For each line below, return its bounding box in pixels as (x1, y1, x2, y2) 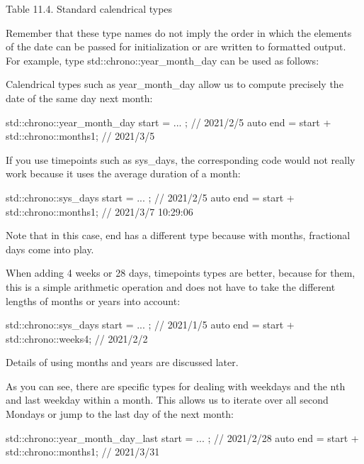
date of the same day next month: (6, 90, 153, 105)
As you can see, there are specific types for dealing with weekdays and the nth (6, 378, 346, 393)
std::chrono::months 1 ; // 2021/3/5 (6, 128, 155, 143)
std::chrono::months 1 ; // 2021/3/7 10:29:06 (6, 204, 193, 219)
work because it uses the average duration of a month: (6, 166, 241, 181)
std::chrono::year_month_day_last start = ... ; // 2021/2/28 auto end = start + (6, 430, 359, 445)
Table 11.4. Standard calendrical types (6, 1, 173, 16)
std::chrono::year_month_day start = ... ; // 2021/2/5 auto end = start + (6, 114, 331, 129)
